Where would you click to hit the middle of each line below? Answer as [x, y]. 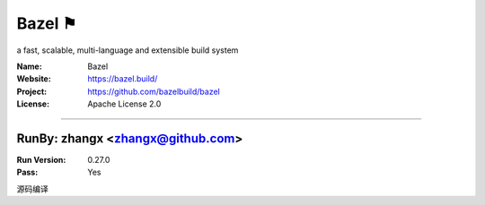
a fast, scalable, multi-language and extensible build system [128, 50]
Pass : [27, 172]
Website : [34, 79]
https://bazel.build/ [123, 79]
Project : [32, 91]
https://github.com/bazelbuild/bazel [154, 91]
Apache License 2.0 [124, 104]
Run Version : [41, 160]
